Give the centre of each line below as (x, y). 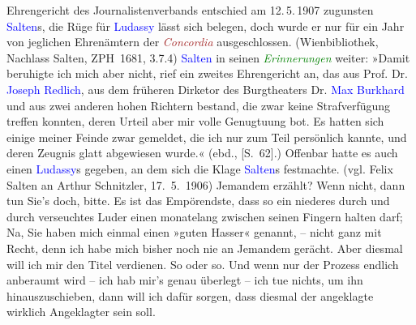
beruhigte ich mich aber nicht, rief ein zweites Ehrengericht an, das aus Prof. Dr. (207, 73)
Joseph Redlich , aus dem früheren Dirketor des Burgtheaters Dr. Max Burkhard (206, 89)
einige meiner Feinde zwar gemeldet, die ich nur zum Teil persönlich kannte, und (207, 137)
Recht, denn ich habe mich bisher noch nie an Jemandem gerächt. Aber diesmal (205, 248)
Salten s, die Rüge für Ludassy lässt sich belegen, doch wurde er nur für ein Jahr (206, 26)
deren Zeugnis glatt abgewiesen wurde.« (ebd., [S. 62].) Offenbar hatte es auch (202, 153)
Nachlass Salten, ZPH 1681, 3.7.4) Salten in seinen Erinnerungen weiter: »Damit (208, 57)
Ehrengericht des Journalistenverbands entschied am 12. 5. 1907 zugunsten (190, 10)
